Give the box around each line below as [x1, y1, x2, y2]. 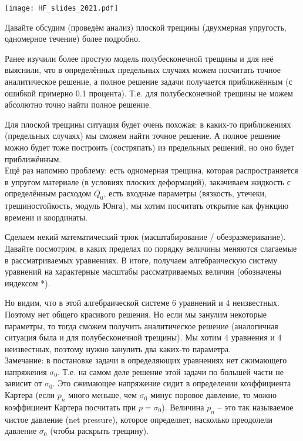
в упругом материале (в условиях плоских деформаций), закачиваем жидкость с [5, 175, 291, 188]
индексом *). [5, 276, 51, 289]
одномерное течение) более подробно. [5, 32, 140, 45]
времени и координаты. [5, 211, 87, 223]
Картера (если [5, 389, 55, 401]
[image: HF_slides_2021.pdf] [5, 4, 119, 12]
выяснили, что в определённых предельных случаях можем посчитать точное [5, 64, 281, 76]
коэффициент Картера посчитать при [5, 400, 136, 413]
